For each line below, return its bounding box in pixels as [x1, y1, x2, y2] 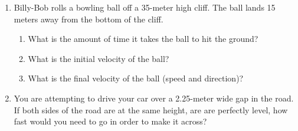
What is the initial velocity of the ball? [28, 52, 169, 64]
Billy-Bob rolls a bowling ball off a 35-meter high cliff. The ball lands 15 [14, 1, 276, 13]
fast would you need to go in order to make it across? [14, 115, 207, 127]
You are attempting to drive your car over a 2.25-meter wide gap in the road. [14, 91, 294, 104]
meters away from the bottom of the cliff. [14, 12, 163, 25]
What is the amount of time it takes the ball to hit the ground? [28, 32, 258, 45]
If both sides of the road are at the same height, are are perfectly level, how [14, 103, 288, 116]
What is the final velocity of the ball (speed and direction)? [28, 72, 244, 84]
